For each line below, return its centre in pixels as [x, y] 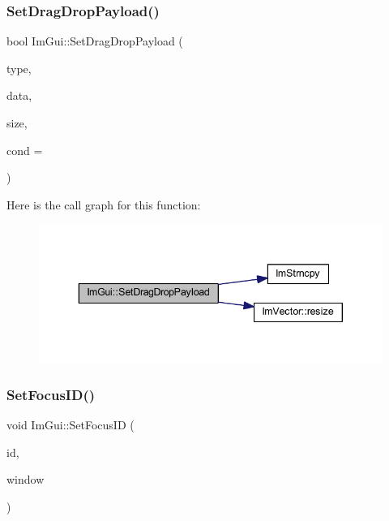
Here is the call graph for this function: [104, 204]
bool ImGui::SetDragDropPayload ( [95, 41]
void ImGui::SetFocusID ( [71, 424]
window [26, 479]
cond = [25, 150]
